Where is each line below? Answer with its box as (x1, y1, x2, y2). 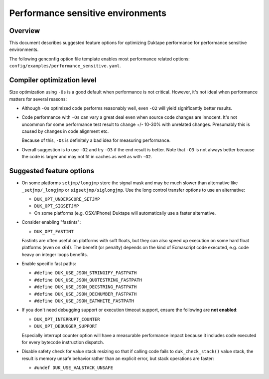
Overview (9, 26, 40, 35)
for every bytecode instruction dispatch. (21, 339, 104, 345)
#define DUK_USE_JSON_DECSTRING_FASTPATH (34, 284, 137, 290)
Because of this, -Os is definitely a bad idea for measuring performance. (21, 137, 171, 143)
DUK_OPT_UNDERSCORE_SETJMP (34, 196, 100, 202)
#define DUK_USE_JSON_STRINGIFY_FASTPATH (34, 270, 137, 276)
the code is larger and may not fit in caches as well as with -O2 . (21, 154, 152, 160)
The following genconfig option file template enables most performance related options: (9, 55, 190, 62)
